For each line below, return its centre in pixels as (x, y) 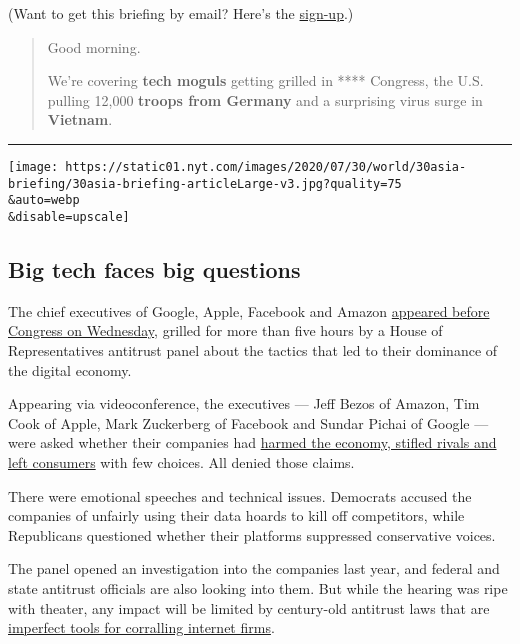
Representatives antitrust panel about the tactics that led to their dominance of (253, 349)
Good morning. (94, 46)
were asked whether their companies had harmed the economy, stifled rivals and (252, 442)
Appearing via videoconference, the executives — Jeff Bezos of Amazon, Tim (244, 403)
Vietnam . (80, 119)
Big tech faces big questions (154, 268)
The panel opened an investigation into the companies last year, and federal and (254, 568)
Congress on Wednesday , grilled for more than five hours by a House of (225, 330)
